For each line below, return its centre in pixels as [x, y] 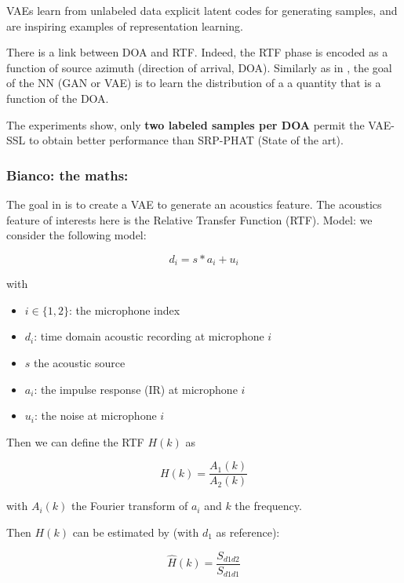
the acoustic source [80, 362]
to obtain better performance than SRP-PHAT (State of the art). [186, 140]
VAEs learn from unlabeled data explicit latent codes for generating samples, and [202, 10]
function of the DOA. [58, 98]
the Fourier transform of [130, 506]
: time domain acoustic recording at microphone [149, 336]
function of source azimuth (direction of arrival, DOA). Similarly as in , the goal [199, 67]
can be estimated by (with [136, 532]
